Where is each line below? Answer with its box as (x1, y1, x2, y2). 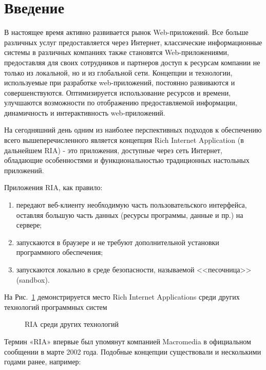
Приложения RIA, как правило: (4, 182, 103, 193)
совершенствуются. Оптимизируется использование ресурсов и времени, (4, 87, 231, 98)
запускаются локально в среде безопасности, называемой (16, 264, 195, 274)
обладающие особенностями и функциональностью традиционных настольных (4, 155, 250, 165)
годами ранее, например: (4, 356, 81, 367)
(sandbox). (16, 274, 50, 285)
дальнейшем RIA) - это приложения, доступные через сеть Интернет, (4, 144, 222, 155)
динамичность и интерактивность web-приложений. (4, 107, 165, 118)
